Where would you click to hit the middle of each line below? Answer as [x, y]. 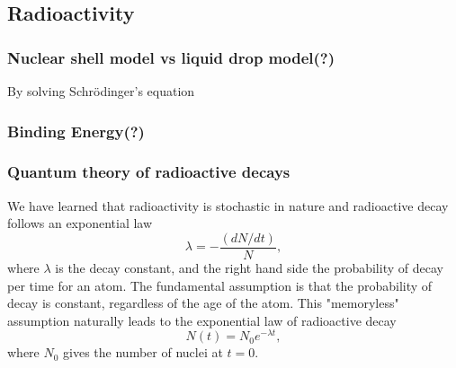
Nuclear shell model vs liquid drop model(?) [171, 57]
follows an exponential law [80, 223]
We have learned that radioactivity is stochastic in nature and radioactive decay [228, 205]
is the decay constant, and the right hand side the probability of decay [249, 267]
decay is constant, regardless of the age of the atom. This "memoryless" [203, 303]
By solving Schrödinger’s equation [101, 91]
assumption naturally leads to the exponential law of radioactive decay [202, 320]
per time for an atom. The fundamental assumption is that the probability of [220, 285]
